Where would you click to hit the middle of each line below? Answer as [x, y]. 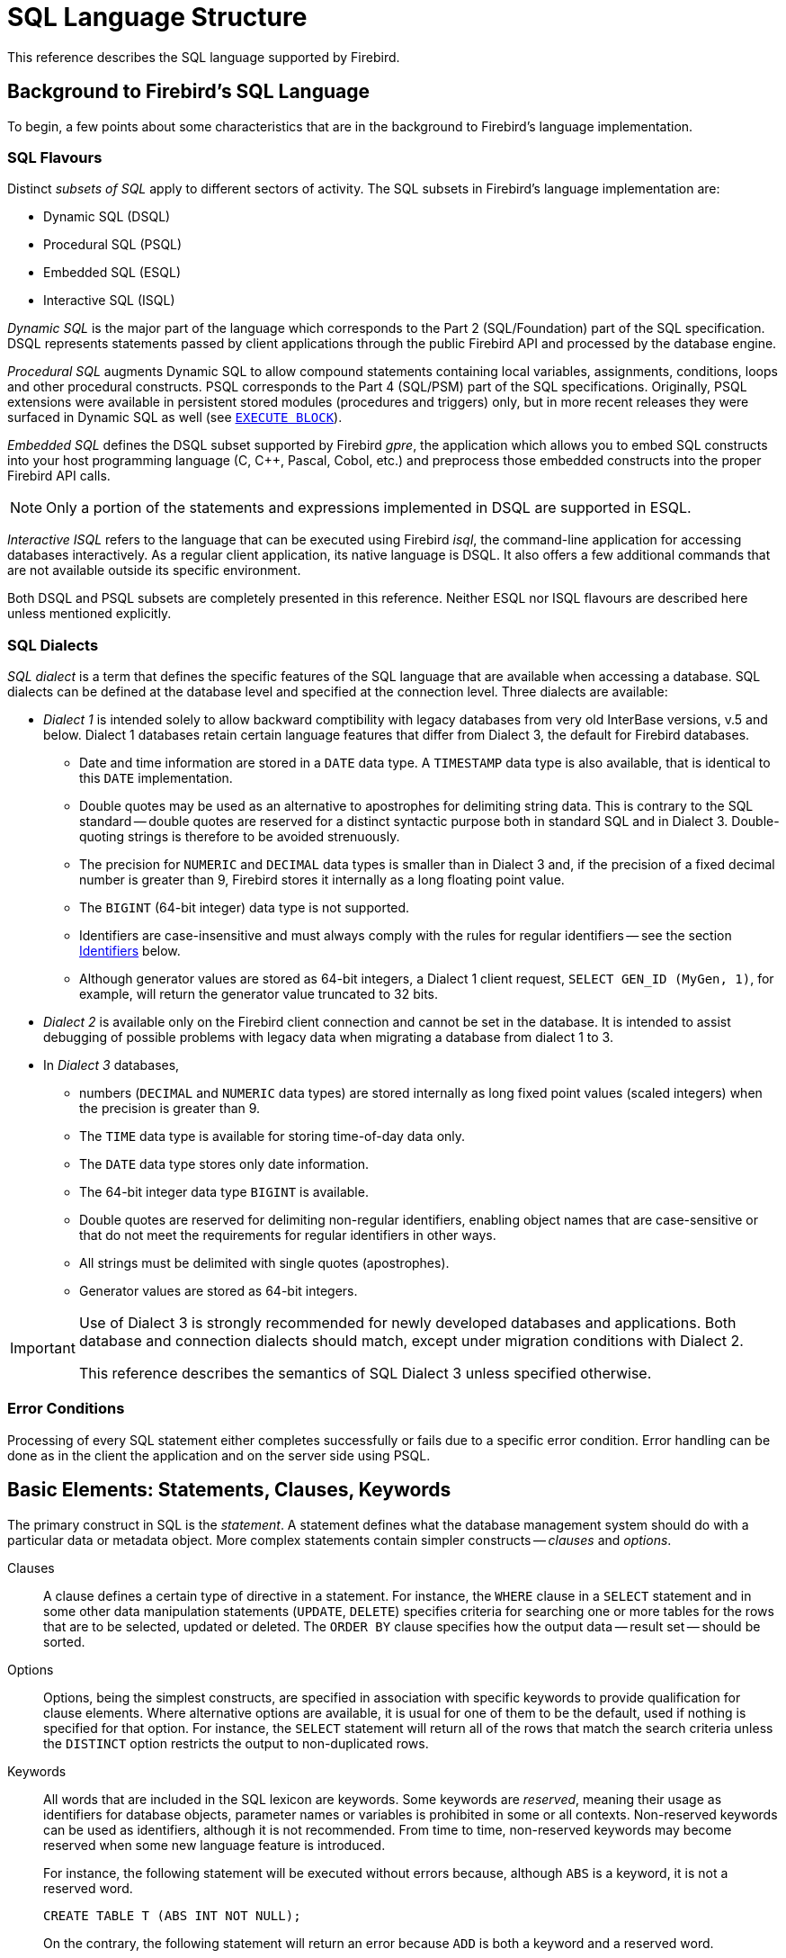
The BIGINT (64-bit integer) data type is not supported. [245, 908]
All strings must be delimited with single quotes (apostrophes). [264, 1263]
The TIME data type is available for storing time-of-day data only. [272, 1136]
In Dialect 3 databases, [112, 1065]
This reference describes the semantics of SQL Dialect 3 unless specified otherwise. [365, 1374]
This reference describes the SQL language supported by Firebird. [204, 57]
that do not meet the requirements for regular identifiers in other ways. [288, 1235]
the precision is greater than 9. [170, 1109]
